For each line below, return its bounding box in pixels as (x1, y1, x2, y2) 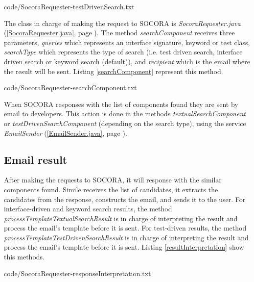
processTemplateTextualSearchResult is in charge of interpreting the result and (4, 213, 238, 223)
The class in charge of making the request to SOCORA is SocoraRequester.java (4, 18, 241, 28)
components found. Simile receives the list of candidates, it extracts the (4, 184, 218, 194)
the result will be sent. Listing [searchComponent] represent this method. (4, 66, 223, 76)
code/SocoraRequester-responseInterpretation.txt (4, 268, 151, 278)
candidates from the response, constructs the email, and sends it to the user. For (4, 194, 246, 204)
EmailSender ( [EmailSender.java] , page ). (4, 128, 127, 138)
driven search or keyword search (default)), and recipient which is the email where (4, 56, 250, 66)
